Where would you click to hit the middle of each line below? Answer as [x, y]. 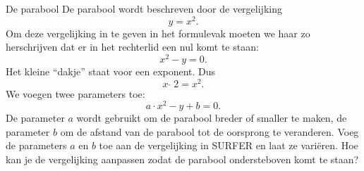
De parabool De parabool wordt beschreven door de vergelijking [144, 8]
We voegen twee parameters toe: [75, 93]
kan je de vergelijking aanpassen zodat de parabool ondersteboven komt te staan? [182, 159]
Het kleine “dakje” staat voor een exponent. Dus [111, 71]
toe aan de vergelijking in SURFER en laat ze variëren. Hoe [229, 145]
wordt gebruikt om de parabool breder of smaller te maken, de [212, 118]
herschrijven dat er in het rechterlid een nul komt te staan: [132, 47]
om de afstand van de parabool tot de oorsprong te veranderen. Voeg [210, 131]
